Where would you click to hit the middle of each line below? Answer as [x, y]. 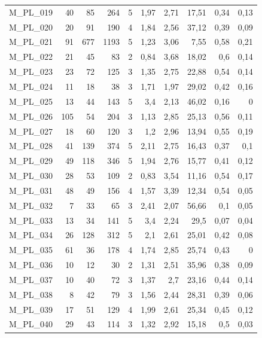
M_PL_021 [31, 42]
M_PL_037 [31, 279]
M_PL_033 [31, 220]
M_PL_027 [31, 131]
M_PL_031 [31, 190]
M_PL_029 [31, 161]
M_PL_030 [31, 176]
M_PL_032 [31, 205]
